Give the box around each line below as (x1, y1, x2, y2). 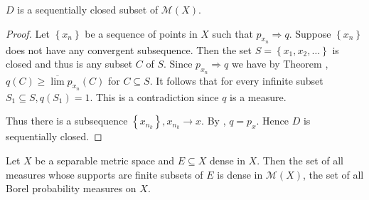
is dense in (217, 167, 263, 181)
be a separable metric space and (35, 152, 175, 167)
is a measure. (230, 89, 287, 104)
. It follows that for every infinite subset (149, 73, 323, 88)
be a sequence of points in (85, 26, 198, 41)
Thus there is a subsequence (6, 113, 128, 128)
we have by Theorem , (231, 56, 328, 71)
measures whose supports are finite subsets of (6, 167, 203, 181)
